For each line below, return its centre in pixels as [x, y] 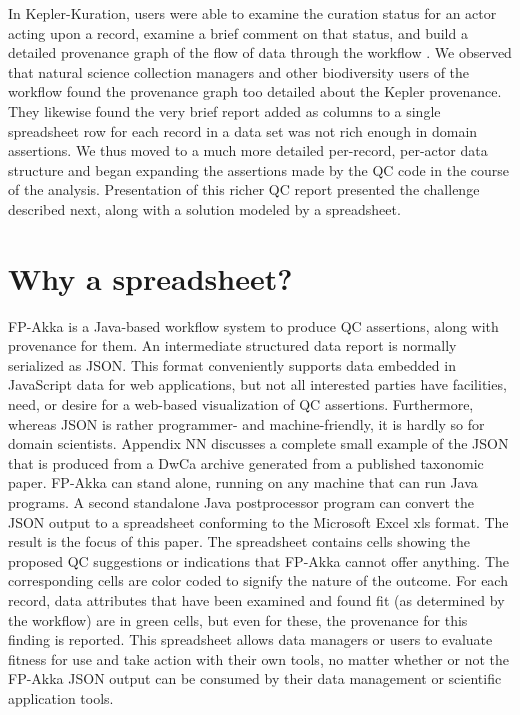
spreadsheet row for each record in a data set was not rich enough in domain [243, 130]
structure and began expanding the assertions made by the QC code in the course [259, 169]
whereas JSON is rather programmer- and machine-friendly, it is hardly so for [246, 423]
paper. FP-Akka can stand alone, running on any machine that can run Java [243, 482]
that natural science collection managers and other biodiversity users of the [239, 71]
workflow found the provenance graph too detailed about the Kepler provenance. [255, 91]
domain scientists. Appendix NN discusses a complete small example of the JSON [258, 443]
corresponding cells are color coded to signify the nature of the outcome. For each [258, 580]
